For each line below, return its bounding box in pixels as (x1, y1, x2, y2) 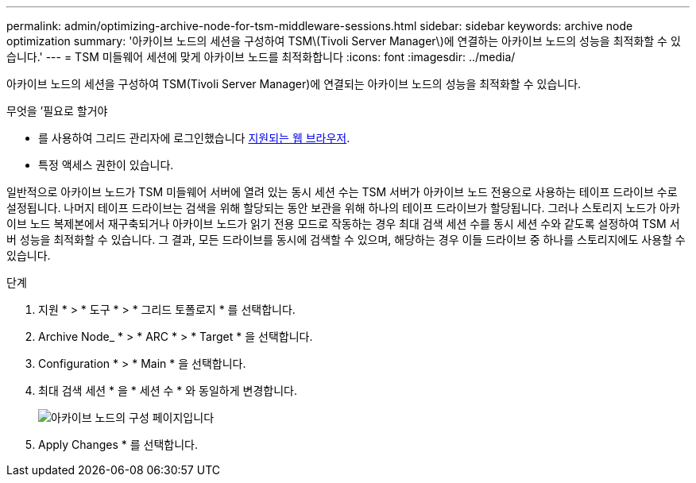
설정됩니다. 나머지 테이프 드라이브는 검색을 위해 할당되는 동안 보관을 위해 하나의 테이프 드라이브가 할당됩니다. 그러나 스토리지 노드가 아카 (6, 201, 680, 214)
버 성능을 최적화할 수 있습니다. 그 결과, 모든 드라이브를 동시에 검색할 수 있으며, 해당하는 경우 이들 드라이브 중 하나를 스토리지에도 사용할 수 (6, 233, 686, 246)
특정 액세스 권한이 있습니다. (38, 158, 174, 172)
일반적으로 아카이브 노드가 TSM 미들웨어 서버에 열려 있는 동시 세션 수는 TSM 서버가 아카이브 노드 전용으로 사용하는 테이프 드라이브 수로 (6, 185, 678, 199)
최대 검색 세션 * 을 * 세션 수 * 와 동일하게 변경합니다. (38, 384, 297, 397)
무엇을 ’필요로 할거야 (6, 104, 108, 118)
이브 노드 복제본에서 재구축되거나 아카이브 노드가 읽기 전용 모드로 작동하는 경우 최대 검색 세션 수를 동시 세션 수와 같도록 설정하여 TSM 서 (6, 217, 680, 230)
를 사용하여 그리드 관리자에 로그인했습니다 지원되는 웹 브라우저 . (38, 131, 350, 145)
